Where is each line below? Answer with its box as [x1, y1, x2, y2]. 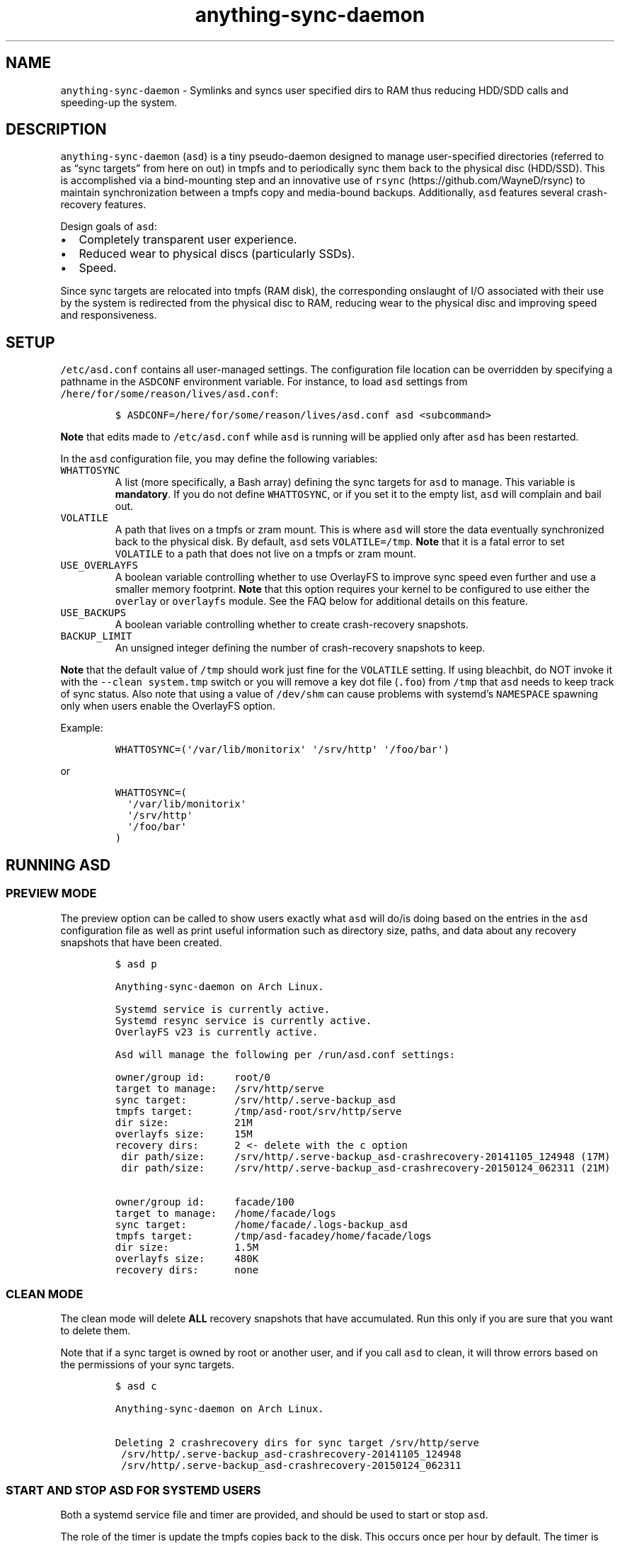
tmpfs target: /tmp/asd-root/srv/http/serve [115, 1105, 402, 1117]
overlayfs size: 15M [115, 1128, 253, 1140]
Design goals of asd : [60, 220, 157, 233]
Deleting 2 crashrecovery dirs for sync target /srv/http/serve [115, 1437, 479, 1449]
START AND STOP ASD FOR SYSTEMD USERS [6, 1482, 261, 1497]
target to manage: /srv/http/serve [115, 1082, 324, 1094]
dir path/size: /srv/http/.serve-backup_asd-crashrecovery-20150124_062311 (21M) [121, 1162, 611, 1174]
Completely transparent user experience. [79, 232, 297, 247]
